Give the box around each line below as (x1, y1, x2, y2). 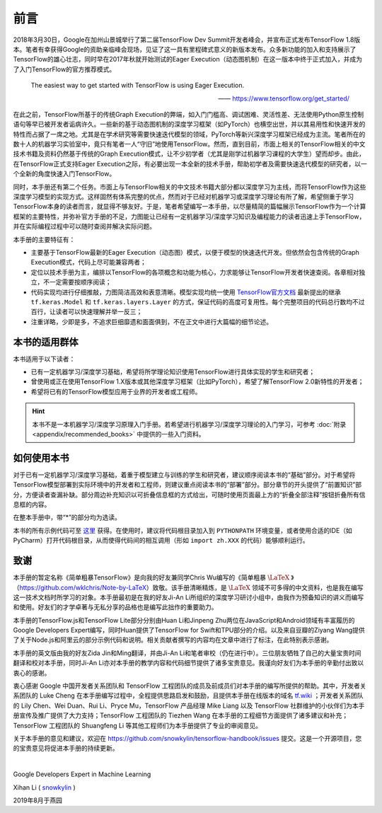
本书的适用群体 (13, 336, 79, 348)
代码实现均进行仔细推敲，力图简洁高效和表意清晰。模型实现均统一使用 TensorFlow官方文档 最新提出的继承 (30, 287, 341, 296)
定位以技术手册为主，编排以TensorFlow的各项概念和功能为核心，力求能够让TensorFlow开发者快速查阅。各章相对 (30, 267, 359, 276)
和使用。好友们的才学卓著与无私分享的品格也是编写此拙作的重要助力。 (13, 603, 218, 611)
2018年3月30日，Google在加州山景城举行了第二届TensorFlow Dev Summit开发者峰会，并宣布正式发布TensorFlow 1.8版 (13, 35, 361, 44)
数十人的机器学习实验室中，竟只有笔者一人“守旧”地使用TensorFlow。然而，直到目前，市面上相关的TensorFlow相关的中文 (13, 140, 366, 149)
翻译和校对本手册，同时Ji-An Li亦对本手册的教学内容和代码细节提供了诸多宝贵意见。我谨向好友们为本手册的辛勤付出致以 (13, 659, 364, 667)
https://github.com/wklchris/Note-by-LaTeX (19, 583, 147, 592)
